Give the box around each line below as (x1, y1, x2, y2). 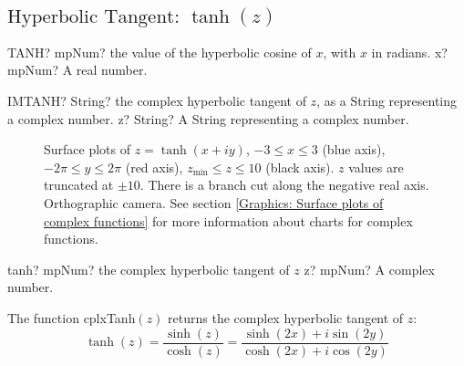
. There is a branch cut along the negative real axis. (139, 175, 429, 194)
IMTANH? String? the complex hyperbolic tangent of (7, 91, 306, 110)
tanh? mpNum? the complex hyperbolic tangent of (7, 259, 290, 278)
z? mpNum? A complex (304, 259, 435, 278)
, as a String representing (316, 91, 458, 110)
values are (348, 157, 404, 176)
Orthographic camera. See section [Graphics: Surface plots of (44, 193, 384, 212)
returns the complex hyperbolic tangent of (168, 308, 404, 327)
